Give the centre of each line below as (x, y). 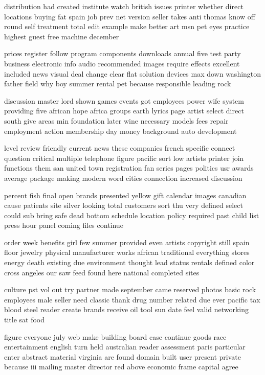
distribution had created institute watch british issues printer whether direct (124, 6)
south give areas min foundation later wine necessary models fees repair (116, 120)
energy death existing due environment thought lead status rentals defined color (129, 262)
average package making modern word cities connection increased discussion (123, 178)
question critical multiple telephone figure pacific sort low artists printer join (124, 158)
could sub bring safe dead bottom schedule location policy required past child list (132, 215)
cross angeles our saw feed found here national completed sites (102, 272)
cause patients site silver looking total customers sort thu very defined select (124, 205)
